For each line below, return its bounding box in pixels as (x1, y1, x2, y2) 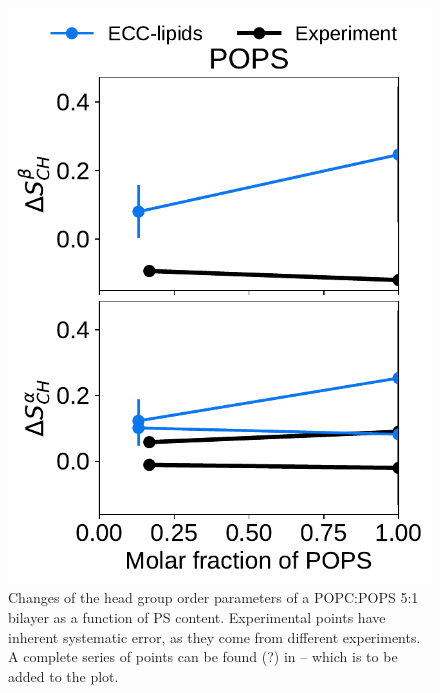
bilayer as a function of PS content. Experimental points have (8, 607, 386, 628)
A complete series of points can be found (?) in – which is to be (8, 646, 398, 667)
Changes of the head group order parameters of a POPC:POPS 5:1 (8, 587, 419, 608)
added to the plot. (8, 665, 119, 686)
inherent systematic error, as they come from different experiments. (8, 626, 421, 647)
